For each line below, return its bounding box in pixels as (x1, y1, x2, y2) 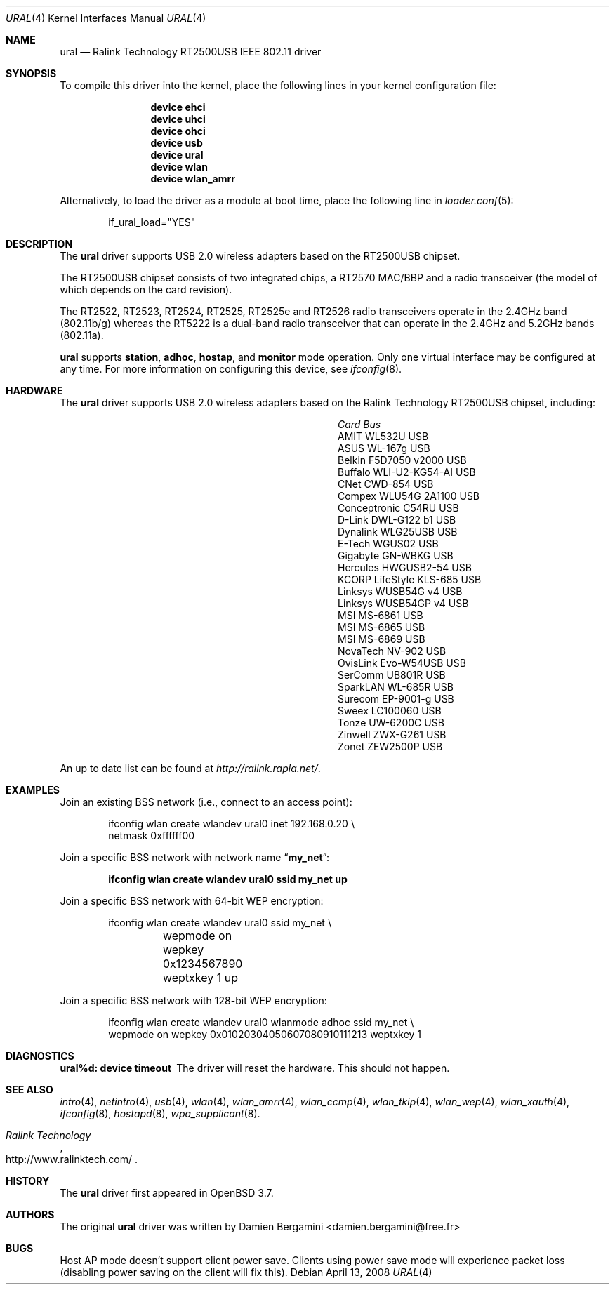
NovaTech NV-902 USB (338, 645, 447, 657)
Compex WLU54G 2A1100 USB (338, 490, 480, 502)
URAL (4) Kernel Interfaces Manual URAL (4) (6, 12, 206, 24)
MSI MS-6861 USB (338, 609, 423, 621)
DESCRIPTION (6, 238, 73, 250)
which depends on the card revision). (60, 284, 232, 295)
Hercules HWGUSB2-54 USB (338, 561, 472, 573)
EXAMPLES (6, 784, 60, 796)
